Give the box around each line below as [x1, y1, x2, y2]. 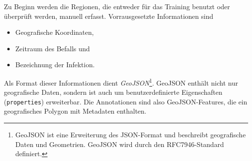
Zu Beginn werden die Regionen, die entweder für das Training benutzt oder [4, 1, 230, 11]
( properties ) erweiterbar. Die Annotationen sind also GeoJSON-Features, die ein [4, 96, 248, 106]
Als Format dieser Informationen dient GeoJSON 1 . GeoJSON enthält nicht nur [4, 76, 238, 88]
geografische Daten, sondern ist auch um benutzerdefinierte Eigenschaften [4, 87, 222, 97]
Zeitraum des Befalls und [15, 43, 90, 53]
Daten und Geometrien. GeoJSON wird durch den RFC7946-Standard [15, 139, 224, 149]
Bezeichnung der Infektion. [15, 59, 95, 70]
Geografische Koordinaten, [15, 27, 94, 37]
